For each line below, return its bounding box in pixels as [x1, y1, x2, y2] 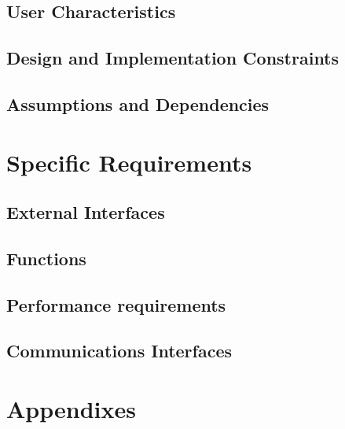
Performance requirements [6, 292, 226, 316]
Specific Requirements [6, 146, 252, 178]
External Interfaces [6, 200, 165, 224]
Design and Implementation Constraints [6, 46, 339, 70]
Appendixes [6, 393, 136, 425]
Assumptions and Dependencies [6, 91, 270, 116]
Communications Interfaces [6, 338, 233, 363]
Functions [6, 246, 86, 270]
